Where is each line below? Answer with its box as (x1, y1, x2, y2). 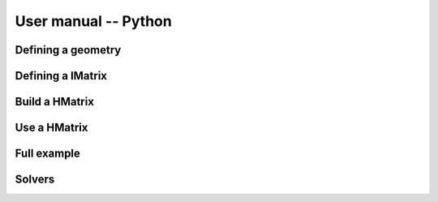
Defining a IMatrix (15, 69, 108, 83)
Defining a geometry (15, 43, 122, 57)
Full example (15, 147, 81, 161)
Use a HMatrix (15, 121, 88, 135)
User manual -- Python (15, 12, 172, 30)
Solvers (15, 173, 55, 187)
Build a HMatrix (15, 95, 95, 109)
